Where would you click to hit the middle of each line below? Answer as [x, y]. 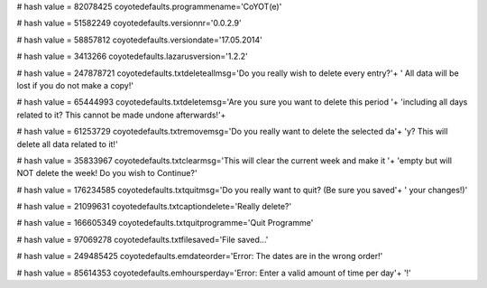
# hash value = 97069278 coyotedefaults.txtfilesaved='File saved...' [142, 239]
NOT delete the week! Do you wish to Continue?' [107, 173]
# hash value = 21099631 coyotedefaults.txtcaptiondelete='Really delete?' [154, 207]
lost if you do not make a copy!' [75, 85]
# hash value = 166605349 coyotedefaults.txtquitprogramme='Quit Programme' [165, 223]
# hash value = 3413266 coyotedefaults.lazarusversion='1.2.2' [132, 56]
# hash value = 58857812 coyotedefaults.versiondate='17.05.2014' [140, 40]
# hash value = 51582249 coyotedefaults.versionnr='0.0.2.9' [129, 23]
